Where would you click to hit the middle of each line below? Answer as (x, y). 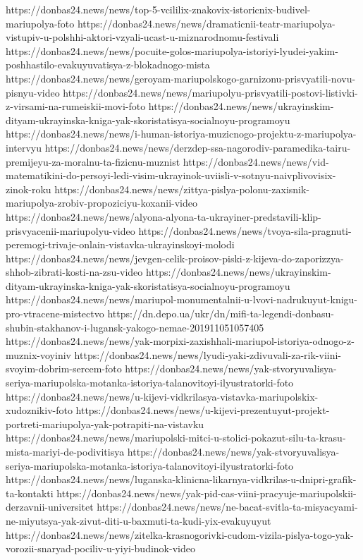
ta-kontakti (30, 493)
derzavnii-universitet (50, 507)
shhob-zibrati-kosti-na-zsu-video (74, 272)
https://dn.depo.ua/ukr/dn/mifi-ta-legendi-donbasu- (221, 314)
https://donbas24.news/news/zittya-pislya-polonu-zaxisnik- (182, 189)
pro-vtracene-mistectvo (55, 314)
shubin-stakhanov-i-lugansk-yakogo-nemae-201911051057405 (135, 327)
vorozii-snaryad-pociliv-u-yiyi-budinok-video (100, 548)
